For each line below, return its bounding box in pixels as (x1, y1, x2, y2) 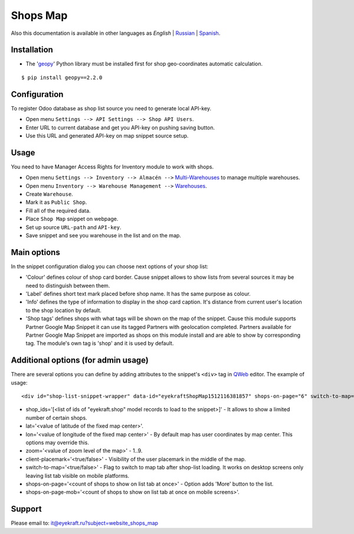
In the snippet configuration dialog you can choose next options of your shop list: (11, 263, 209, 270)
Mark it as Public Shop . (25, 198, 87, 206)
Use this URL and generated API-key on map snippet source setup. (25, 132, 189, 139)
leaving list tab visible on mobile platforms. (25, 472, 130, 479)
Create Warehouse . (25, 191, 73, 197)
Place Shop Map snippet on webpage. (25, 216, 119, 223)
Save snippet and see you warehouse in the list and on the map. (25, 232, 181, 239)
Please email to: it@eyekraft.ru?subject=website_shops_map (11, 520, 159, 527)
